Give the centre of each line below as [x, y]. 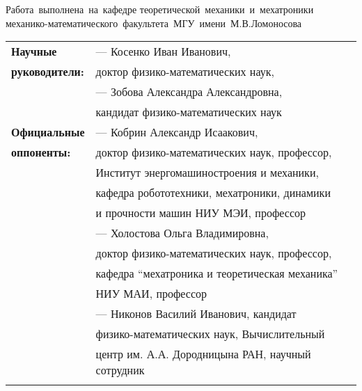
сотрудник [120, 370]
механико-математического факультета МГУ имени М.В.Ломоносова [154, 23]
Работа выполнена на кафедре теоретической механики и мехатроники [160, 9]
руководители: [48, 72]
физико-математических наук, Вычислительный [210, 334]
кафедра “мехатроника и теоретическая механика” [217, 273]
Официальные [48, 132]
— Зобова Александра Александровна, [189, 92]
